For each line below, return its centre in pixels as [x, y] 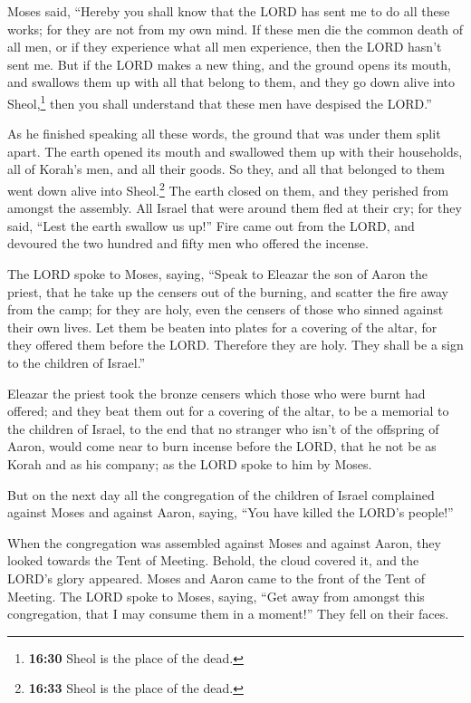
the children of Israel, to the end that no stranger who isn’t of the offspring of [223, 428]
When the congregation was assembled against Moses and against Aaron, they [224, 542]
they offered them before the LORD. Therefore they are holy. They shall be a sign [235, 345]
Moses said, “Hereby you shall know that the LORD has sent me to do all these [229, 11]
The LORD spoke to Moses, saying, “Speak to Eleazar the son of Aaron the [217, 274]
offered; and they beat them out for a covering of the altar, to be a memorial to [228, 411]
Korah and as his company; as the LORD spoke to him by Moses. [190, 463]
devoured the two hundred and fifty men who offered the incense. [188, 243]
